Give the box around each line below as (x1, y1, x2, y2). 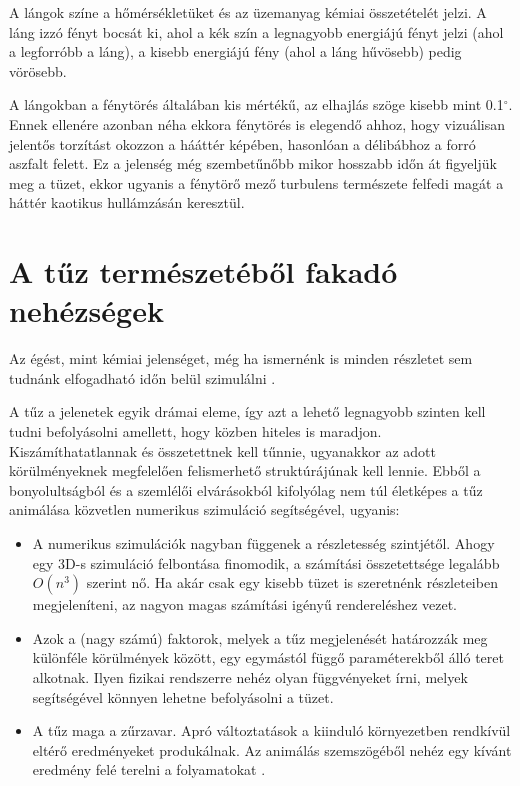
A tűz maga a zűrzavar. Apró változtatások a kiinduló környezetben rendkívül (32, 720, 511, 741)
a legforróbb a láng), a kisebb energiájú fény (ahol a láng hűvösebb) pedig (9, 41, 462, 62)
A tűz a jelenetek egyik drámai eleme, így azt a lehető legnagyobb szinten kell (9, 401, 486, 422)
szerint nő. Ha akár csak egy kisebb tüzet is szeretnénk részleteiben (86, 572, 498, 593)
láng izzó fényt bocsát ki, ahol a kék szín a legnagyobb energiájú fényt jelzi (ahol (9, 21, 504, 42)
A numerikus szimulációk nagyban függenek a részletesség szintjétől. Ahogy (32, 533, 495, 553)
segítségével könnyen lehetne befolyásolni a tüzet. (32, 686, 334, 707)
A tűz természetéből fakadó (9, 251, 398, 292)
